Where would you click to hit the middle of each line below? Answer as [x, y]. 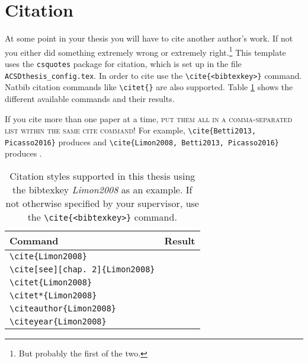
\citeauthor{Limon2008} [63, 309]
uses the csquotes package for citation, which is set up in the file [123, 63]
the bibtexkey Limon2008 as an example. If [102, 190]
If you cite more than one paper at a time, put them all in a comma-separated [149, 118]
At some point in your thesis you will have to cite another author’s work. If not [149, 38]
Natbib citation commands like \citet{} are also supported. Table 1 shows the [149, 87]
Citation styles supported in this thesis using [102, 176]
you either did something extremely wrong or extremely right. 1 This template [145, 51]
